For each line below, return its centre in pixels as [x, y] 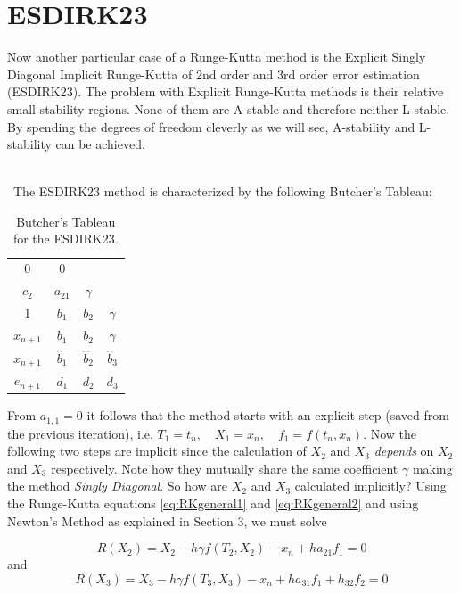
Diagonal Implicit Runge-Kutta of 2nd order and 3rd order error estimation [214, 74]
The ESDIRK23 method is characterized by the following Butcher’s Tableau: [222, 191]
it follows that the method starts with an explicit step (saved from [268, 415]
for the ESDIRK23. [66, 239]
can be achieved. [100, 144]
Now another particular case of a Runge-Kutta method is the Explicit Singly [217, 57]
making [432, 468]
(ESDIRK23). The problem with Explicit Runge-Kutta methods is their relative [226, 91]
